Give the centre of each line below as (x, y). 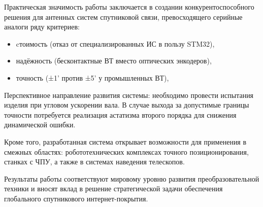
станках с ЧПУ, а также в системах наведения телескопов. (94, 162)
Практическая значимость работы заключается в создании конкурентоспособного (129, 7)
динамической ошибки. (40, 125)
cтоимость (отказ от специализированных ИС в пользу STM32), (115, 43)
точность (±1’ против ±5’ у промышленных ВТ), (92, 77)
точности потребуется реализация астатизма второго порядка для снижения (120, 114)
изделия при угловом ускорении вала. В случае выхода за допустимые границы (127, 105)
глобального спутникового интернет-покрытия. (76, 198)
